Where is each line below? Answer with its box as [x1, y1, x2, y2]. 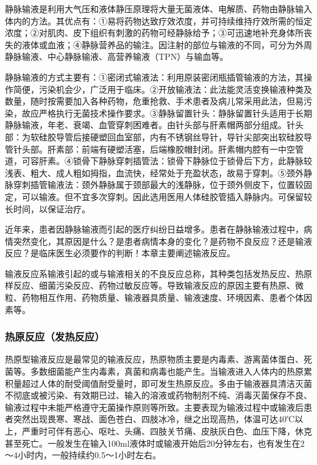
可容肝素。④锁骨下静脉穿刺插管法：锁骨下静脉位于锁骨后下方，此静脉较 [21, 154, 312, 167]
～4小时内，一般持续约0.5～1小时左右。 [5, 449, 161, 461]
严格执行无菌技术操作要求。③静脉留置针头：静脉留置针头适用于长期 [38, 106, 312, 119]
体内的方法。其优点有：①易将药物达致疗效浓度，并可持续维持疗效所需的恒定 [5, 14, 312, 27]
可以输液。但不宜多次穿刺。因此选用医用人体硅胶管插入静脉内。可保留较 [21, 190, 312, 203]
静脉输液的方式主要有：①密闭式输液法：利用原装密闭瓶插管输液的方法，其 [5, 70, 304, 83]
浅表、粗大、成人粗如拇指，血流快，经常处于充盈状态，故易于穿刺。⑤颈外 [5, 166, 304, 179]
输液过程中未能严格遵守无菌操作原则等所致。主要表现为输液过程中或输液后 [5, 400, 304, 413]
